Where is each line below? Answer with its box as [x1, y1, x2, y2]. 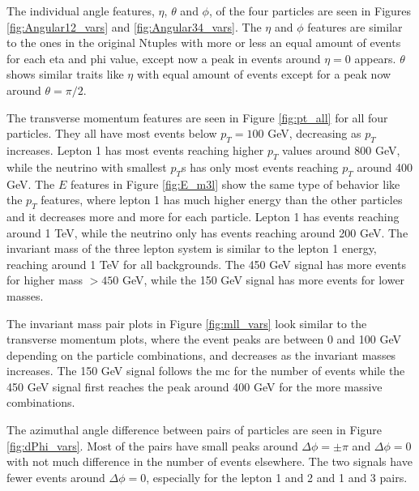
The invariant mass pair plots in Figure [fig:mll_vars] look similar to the [6, 314, 367, 331]
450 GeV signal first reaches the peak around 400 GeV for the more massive [6, 378, 383, 395]
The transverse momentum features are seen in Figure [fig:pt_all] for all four [6, 109, 388, 126]
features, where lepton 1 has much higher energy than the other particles [41, 191, 403, 208]
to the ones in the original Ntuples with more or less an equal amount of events [6, 34, 401, 51]
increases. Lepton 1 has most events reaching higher [6, 141, 264, 158]
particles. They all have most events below [6, 125, 217, 142]
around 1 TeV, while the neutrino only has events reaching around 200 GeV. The [6, 224, 408, 241]
